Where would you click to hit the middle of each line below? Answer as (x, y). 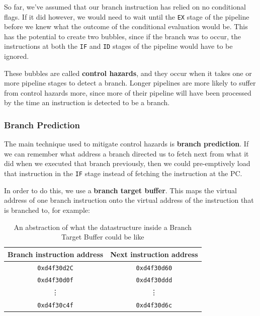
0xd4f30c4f (55, 306)
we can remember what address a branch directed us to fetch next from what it (126, 153)
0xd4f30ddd (154, 281)
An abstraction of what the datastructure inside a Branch (103, 227)
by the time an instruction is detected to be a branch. (87, 102)
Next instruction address (154, 254)
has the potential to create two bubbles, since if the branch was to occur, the (122, 36)
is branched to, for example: (47, 210)
